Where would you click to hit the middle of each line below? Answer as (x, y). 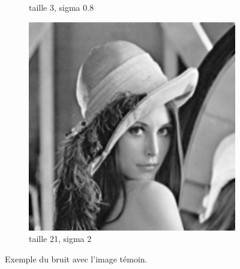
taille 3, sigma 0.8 (61, 7)
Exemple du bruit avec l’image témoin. (76, 258)
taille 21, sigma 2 (60, 239)
